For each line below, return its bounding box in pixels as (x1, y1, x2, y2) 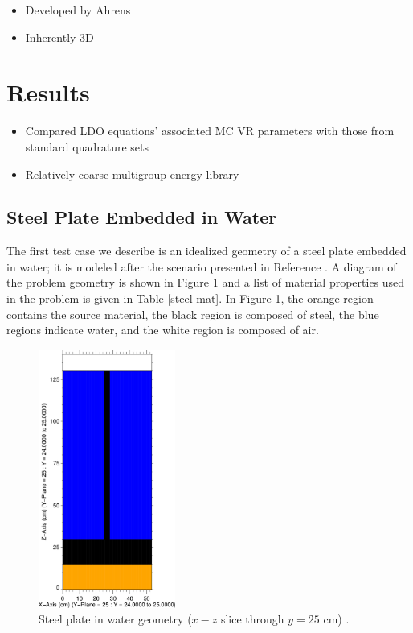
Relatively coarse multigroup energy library (25, 165, 239, 182)
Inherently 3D (25, 28, 94, 45)
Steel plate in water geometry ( (39, 610, 192, 627)
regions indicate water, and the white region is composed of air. (6, 321, 319, 338)
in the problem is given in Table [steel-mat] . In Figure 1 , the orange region (6, 290, 374, 307)
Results (6, 76, 90, 109)
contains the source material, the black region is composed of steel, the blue (6, 305, 379, 322)
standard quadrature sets (25, 138, 149, 155)
